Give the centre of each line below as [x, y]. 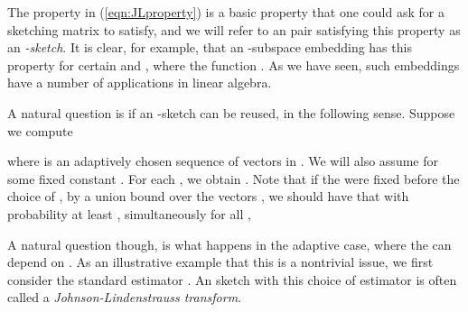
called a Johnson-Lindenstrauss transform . [125, 297]
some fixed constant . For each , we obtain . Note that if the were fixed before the [234, 178]
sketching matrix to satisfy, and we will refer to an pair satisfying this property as [234, 29]
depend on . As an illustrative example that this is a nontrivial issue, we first [220, 262]
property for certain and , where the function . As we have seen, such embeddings [234, 64]
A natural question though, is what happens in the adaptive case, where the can [229, 244]
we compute [40, 130]
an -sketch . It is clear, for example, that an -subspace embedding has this [210, 47]
